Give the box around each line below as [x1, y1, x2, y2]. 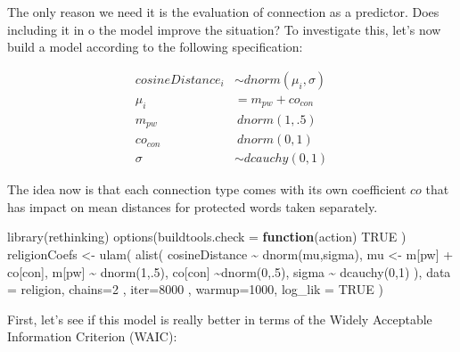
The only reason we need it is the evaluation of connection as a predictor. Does [7, 3, 439, 20]
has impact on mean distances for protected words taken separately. [7, 197, 378, 216]
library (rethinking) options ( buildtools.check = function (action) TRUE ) [7, 227, 407, 246]
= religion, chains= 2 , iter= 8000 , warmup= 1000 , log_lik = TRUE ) [7, 280, 383, 299]
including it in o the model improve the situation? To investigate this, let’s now [7, 20, 441, 38]
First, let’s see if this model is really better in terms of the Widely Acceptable [7, 309, 432, 328]
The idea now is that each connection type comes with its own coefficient [7, 180, 407, 199]
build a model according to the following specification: [7, 37, 303, 56]
